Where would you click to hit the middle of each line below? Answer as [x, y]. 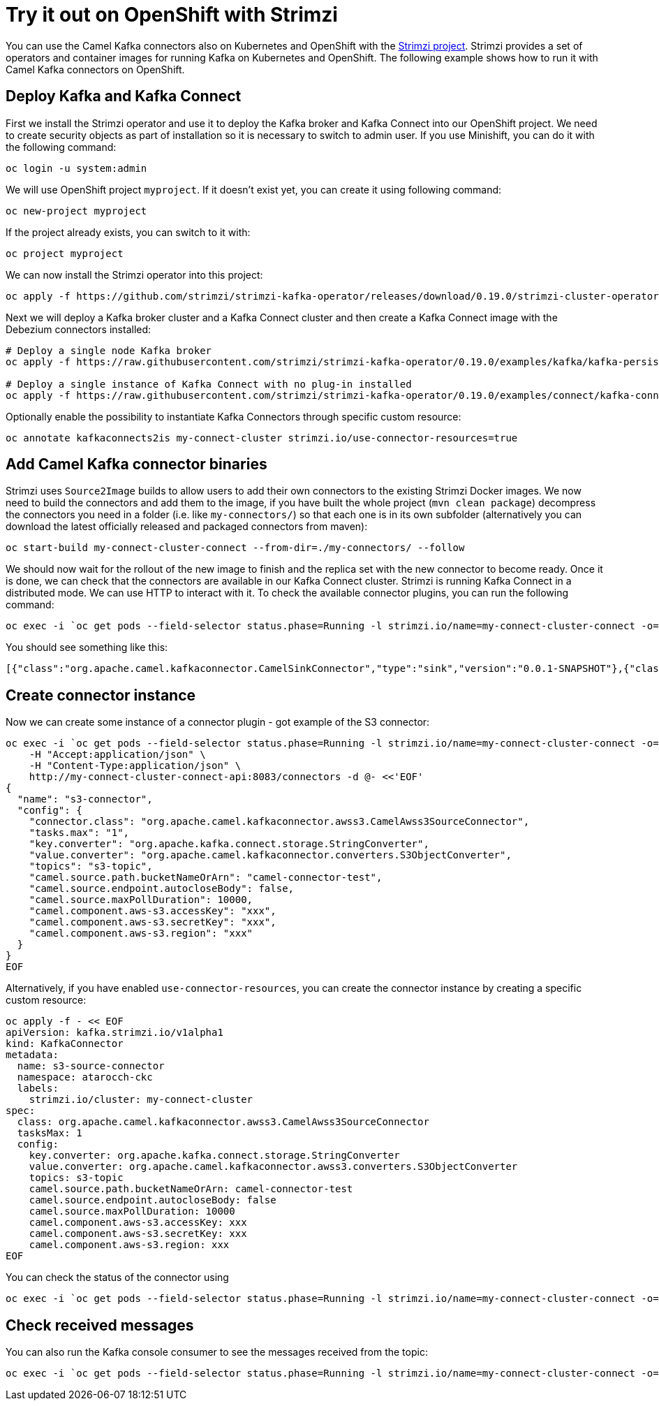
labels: [38, 1089]
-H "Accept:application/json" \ [117, 755]
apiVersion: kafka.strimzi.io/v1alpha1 [114, 1033]
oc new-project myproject [76, 211]
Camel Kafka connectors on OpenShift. [95, 69]
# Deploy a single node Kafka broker [109, 350]
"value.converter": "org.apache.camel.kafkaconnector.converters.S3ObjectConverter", [270, 855]
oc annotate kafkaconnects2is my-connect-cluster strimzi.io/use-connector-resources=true [262, 438]
